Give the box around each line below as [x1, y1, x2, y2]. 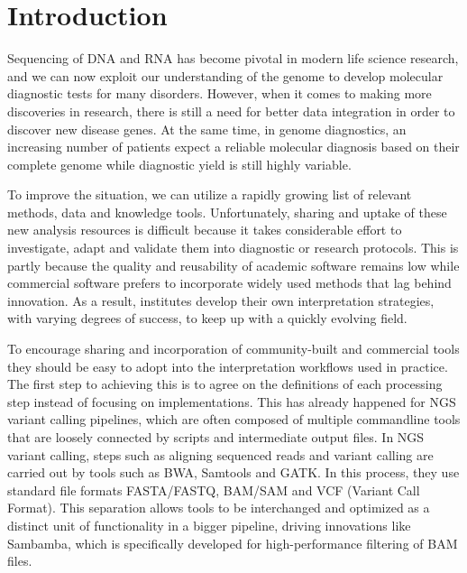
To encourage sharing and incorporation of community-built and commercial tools [7, 339, 460, 358]
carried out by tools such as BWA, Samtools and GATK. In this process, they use [7, 463, 460, 482]
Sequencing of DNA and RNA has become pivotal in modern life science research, [7, 49, 459, 68]
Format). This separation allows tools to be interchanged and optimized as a [7, 498, 430, 517]
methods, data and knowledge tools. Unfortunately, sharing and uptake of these [7, 202, 447, 221]
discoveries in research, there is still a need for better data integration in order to [7, 101, 455, 120]
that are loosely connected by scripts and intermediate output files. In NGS [7, 428, 425, 446]
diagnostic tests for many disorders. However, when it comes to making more [7, 84, 432, 103]
